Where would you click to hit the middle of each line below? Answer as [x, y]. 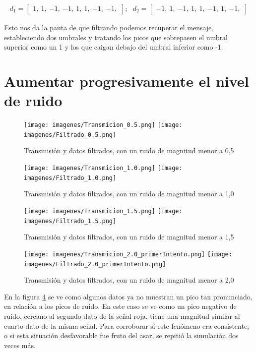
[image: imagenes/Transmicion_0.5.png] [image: [103, 125]
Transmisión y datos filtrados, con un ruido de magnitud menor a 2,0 [129, 280]
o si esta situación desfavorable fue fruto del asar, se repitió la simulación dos [121, 335]
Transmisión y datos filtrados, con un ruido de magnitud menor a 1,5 [129, 237]
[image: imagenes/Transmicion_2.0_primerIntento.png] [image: [128, 254]
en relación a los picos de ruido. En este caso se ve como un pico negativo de [120, 306]
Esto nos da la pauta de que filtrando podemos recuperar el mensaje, [109, 28]
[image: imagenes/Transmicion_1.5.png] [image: [103, 211]
